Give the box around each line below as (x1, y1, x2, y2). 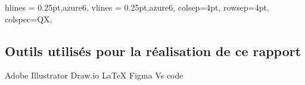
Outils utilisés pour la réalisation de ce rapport (5, 41, 301, 60)
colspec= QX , (5, 12, 52, 25)
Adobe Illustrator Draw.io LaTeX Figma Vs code (5, 69, 183, 81)
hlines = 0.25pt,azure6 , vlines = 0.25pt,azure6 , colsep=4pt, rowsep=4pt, (5, 1, 269, 13)
